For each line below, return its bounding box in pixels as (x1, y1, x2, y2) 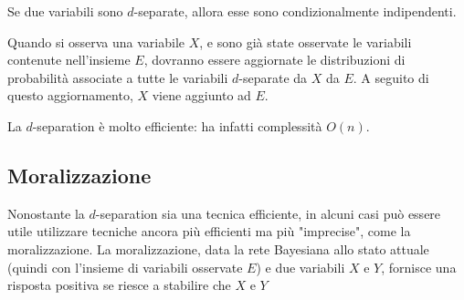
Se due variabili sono (7, 2, 123, 20)
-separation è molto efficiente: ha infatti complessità (32, 116, 322, 135)
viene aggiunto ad (152, 86, 251, 105)
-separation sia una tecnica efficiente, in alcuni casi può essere (95, 203, 441, 222)
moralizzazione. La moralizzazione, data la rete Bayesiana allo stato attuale (7, 239, 429, 258)
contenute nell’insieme (7, 50, 131, 69)
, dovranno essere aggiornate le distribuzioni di (143, 50, 406, 69)
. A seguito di (353, 67, 429, 87)
